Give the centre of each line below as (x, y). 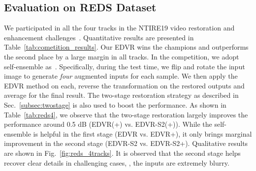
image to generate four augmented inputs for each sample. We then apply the (121, 76)
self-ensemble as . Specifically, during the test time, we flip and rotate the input (125, 66)
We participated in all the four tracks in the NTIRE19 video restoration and (119, 28)
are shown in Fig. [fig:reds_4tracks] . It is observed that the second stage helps (122, 153)
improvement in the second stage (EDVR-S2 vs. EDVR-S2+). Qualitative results (126, 143)
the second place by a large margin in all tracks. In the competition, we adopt (122, 56)
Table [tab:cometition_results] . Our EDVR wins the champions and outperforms (126, 47)
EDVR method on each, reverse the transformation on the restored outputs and (124, 85)
